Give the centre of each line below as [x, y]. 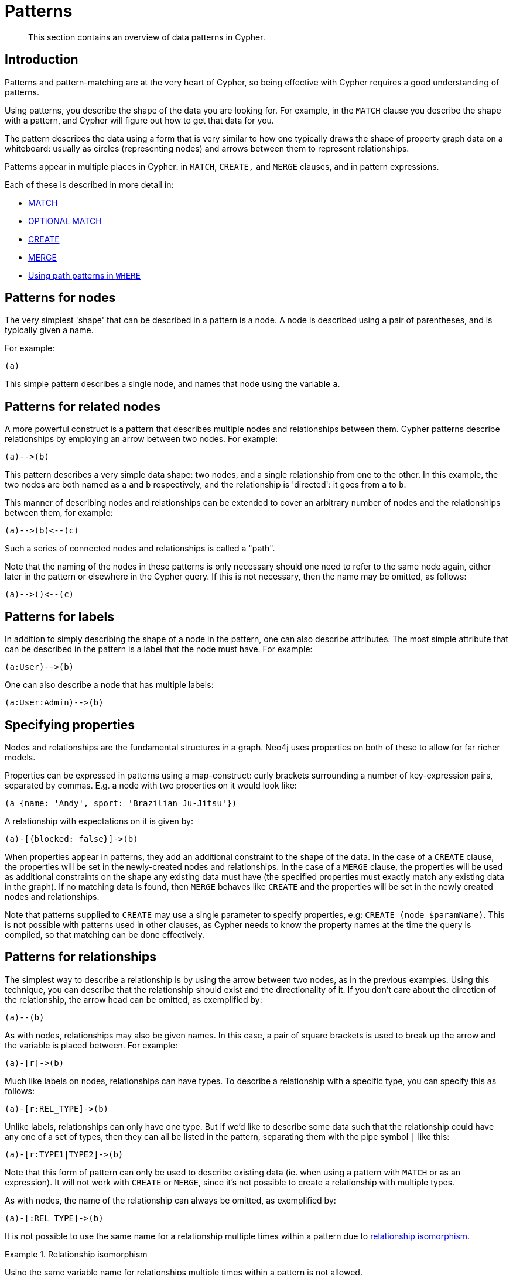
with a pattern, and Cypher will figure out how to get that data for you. [139, 120]
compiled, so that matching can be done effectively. [105, 934]
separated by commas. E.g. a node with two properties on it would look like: [151, 785]
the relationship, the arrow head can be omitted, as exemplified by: [134, 999]
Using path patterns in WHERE [84, 275]
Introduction [42, 60]
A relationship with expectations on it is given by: [99, 821]
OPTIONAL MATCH [65, 221]
